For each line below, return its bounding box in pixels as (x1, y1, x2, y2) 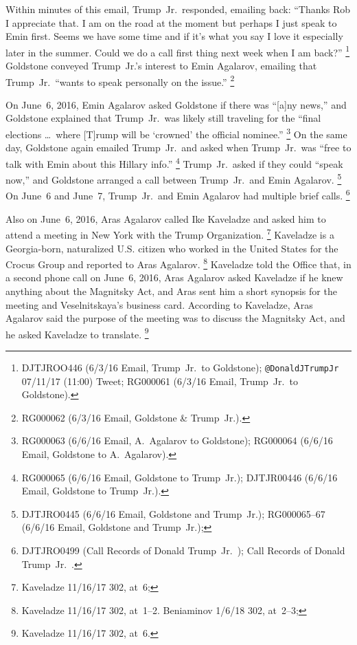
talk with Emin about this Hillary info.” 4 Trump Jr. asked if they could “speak (5, 154, 343, 171)
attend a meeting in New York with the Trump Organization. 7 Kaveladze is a (5, 226, 334, 241)
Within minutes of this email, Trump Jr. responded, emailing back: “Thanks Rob (5, 2, 351, 16)
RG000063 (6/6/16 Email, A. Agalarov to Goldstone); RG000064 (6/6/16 (21, 433, 333, 448)
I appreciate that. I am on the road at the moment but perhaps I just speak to (5, 15, 337, 30)
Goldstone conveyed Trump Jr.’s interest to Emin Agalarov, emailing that (5, 58, 317, 73)
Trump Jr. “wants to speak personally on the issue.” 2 (5, 72, 235, 89)
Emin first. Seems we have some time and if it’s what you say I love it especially (5, 29, 343, 43)
